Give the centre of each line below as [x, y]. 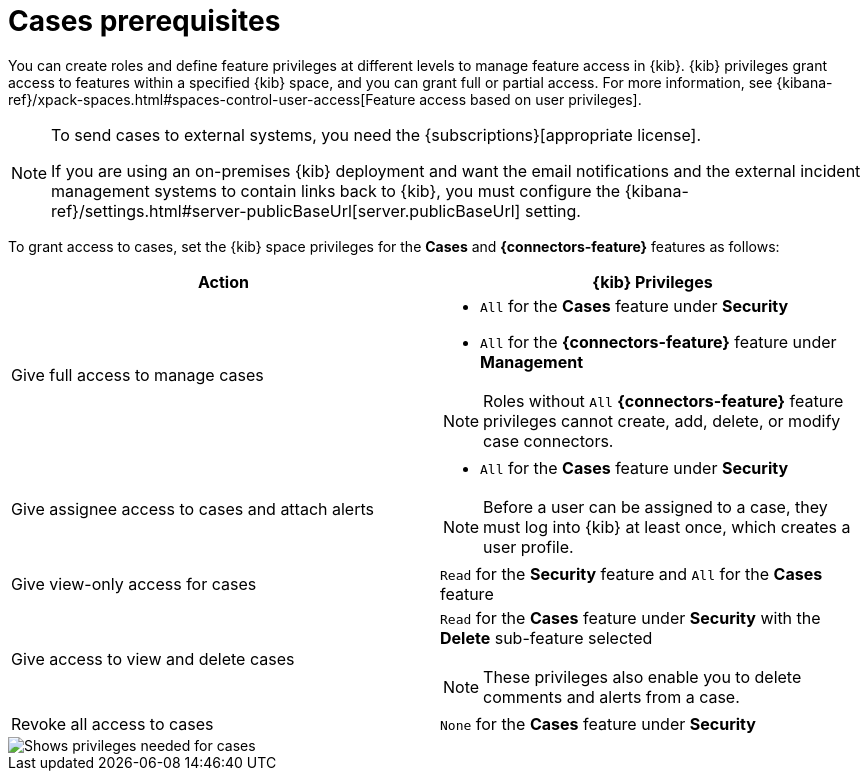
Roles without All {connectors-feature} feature [663, 400]
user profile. [528, 546]
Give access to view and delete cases [153, 658]
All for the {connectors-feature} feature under [658, 341]
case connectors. [548, 440]
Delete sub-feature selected [546, 637]
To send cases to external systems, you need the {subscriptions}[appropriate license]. [376, 134]
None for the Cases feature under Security [598, 723]
